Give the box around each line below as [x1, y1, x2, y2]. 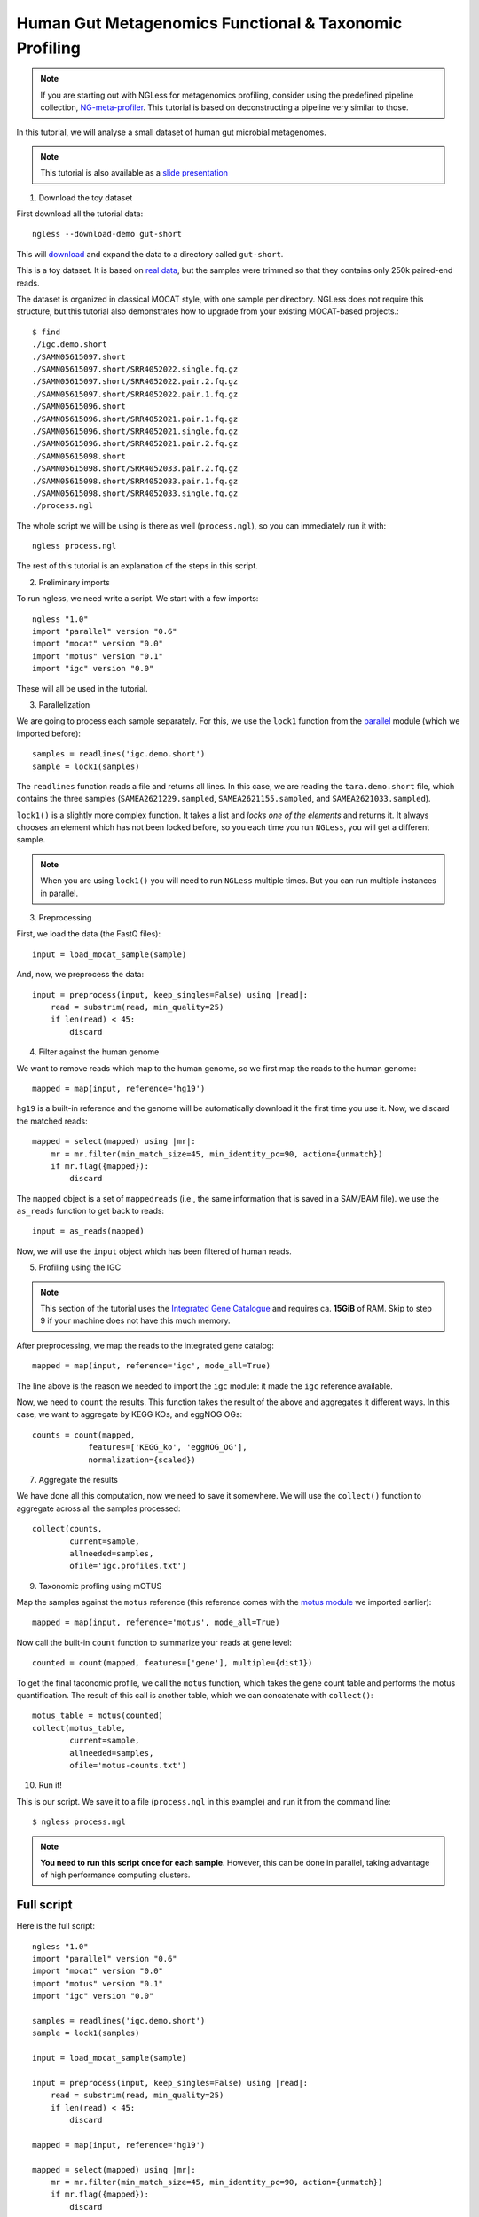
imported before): [16, 728, 82, 739]
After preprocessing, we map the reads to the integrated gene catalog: [16, 1340, 274, 1351]
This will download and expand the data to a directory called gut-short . [16, 248, 284, 259]
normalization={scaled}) [88, 1454, 197, 1465]
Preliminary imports [38, 576, 110, 587]
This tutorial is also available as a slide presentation [40, 168, 229, 178]
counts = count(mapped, [32, 1430, 136, 1440]
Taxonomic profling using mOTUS [38, 1580, 162, 1591]
